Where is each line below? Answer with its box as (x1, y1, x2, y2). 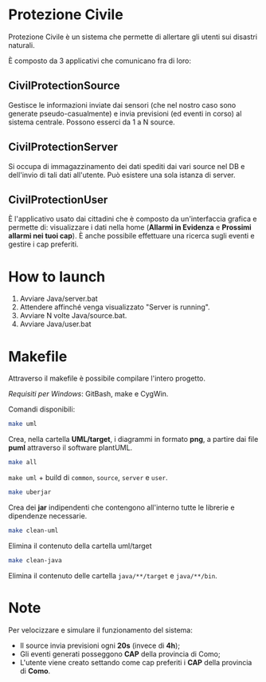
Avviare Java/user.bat (19, 319, 92, 329)
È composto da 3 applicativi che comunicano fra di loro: (8, 56, 192, 65)
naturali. (8, 40, 35, 49)
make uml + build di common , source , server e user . (8, 473, 169, 482)
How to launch (8, 267, 106, 286)
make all (8, 459, 37, 467)
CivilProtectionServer (8, 140, 118, 154)
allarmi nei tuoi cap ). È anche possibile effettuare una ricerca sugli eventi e (8, 231, 255, 241)
